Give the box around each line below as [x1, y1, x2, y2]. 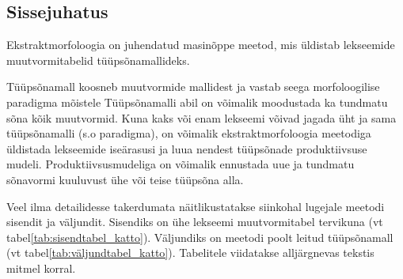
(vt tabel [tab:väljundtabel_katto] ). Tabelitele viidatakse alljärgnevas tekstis [6, 244, 374, 261]
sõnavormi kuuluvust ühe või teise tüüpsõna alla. [6, 171, 244, 187]
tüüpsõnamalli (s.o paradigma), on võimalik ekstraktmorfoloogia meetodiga [6, 125, 371, 141]
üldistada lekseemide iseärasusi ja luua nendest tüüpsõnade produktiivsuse [6, 140, 367, 156]
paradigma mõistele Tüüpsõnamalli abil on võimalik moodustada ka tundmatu [6, 93, 388, 110]
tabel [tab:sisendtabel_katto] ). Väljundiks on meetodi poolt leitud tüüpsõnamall [6, 228, 393, 245]
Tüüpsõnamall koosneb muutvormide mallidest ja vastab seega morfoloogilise [6, 78, 380, 95]
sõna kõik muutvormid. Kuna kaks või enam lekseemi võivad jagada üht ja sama [6, 109, 397, 126]
